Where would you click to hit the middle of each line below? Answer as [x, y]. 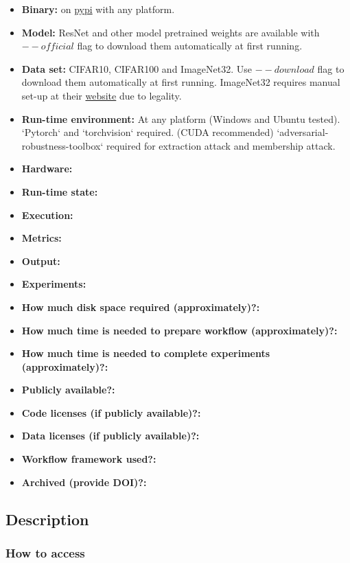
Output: [41, 261]
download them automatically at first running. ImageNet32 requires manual [181, 82]
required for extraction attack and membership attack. [221, 145]
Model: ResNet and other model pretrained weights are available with [171, 32]
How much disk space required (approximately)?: [141, 307]
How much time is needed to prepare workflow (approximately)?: [179, 330]
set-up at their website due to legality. [102, 95]
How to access [45, 552]
